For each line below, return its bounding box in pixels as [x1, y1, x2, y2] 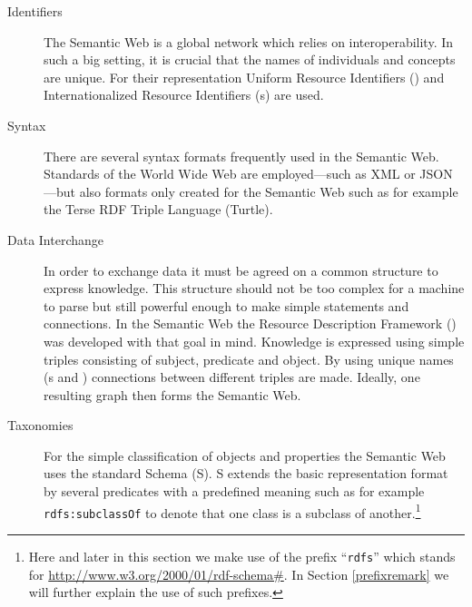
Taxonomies [7, 416, 74, 435]
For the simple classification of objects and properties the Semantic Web [44, 445, 446, 465]
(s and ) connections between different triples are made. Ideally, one [44, 367, 420, 387]
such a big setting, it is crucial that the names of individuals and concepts [44, 50, 456, 69]
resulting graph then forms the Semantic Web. [44, 385, 301, 404]
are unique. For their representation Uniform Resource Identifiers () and [44, 67, 445, 86]
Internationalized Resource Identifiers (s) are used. [44, 85, 324, 104]
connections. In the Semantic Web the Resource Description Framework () [44, 314, 457, 333]
